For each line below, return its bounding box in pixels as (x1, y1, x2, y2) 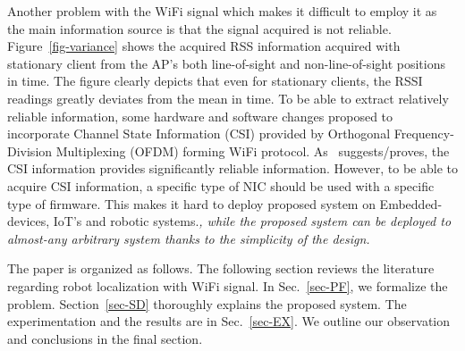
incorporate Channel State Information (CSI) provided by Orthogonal (7, 124, 391, 143)
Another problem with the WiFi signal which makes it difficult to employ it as (7, 2, 437, 20)
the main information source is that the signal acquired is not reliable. (7, 19, 392, 38)
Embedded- (379, 194, 443, 213)
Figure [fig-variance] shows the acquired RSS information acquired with (7, 37, 401, 55)
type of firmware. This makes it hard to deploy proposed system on (7, 194, 376, 213)
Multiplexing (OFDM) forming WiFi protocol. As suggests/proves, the (55, 141, 450, 160)
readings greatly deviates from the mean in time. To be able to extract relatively (7, 88, 449, 107)
